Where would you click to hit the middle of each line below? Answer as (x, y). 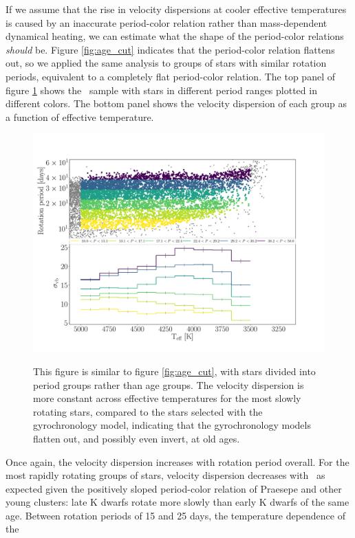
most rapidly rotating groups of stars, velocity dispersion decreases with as (165, 475)
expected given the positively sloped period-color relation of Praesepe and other (174, 488)
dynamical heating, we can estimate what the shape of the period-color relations (175, 36)
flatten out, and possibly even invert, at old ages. (137, 438)
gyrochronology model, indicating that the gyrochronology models (172, 425)
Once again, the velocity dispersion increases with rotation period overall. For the (177, 461)
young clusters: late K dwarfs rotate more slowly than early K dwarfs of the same (177, 502)
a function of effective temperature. (80, 116)
